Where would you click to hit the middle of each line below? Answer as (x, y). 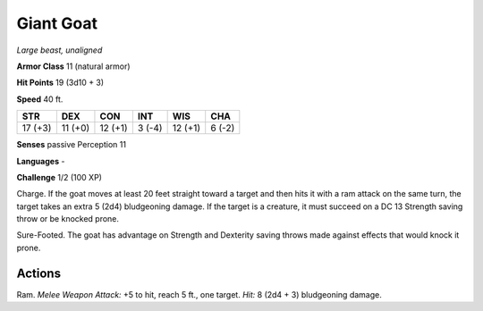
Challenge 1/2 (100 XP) (59, 177)
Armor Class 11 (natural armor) (73, 66)
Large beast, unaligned (59, 50)
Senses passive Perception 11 (72, 145)
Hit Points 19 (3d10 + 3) (60, 83)
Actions (39, 273)
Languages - (41, 161)
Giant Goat (57, 23)
